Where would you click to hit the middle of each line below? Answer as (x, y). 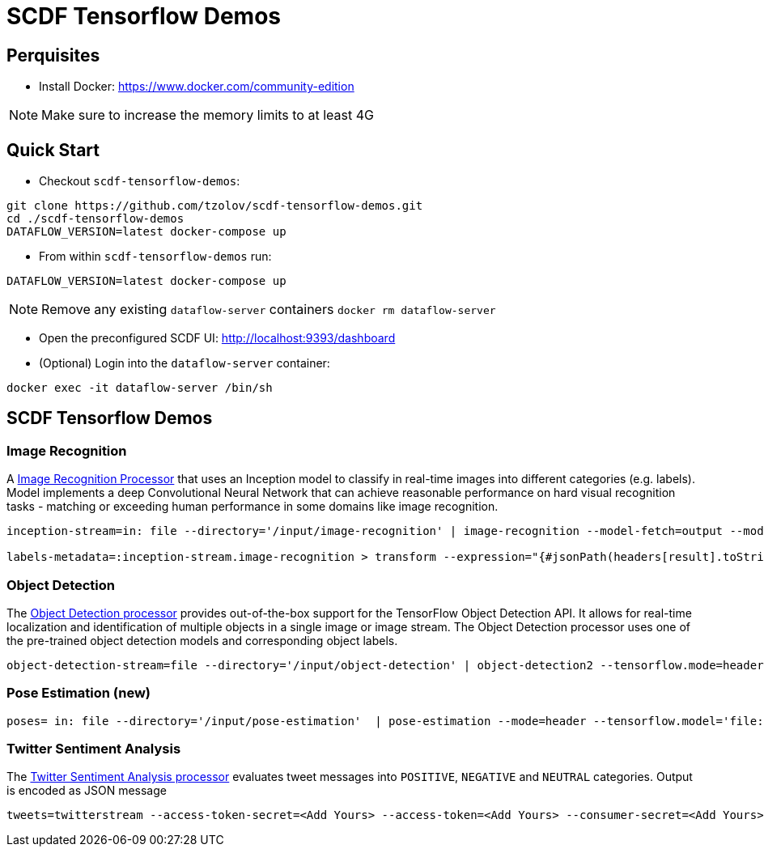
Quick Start (53, 150)
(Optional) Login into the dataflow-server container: (185, 363)
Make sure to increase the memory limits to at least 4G (208, 115)
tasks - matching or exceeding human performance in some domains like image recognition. (253, 507)
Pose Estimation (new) (79, 693)
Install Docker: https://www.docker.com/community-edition (197, 87)
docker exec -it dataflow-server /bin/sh (140, 388)
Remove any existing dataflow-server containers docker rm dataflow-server (269, 310)
